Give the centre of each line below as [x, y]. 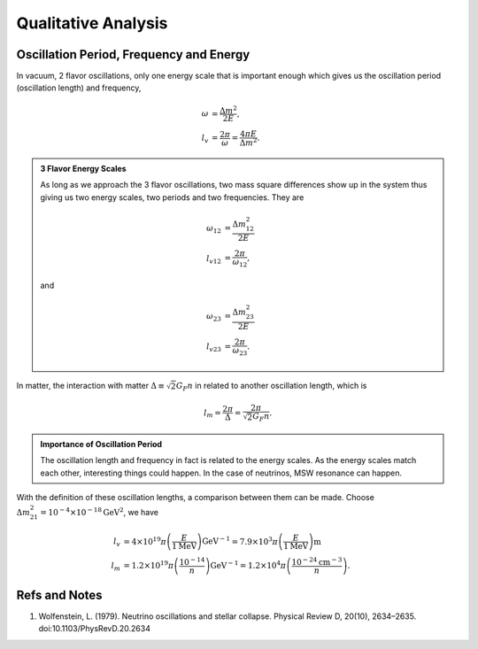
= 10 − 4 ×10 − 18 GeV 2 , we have [100, 512]
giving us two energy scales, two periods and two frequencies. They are [172, 197]
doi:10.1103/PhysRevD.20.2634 [94, 629]
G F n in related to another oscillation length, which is [271, 387]
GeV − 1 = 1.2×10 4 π [248, 564]
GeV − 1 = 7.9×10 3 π [240, 541]
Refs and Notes [59, 595]
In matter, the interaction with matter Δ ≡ [91, 386]
